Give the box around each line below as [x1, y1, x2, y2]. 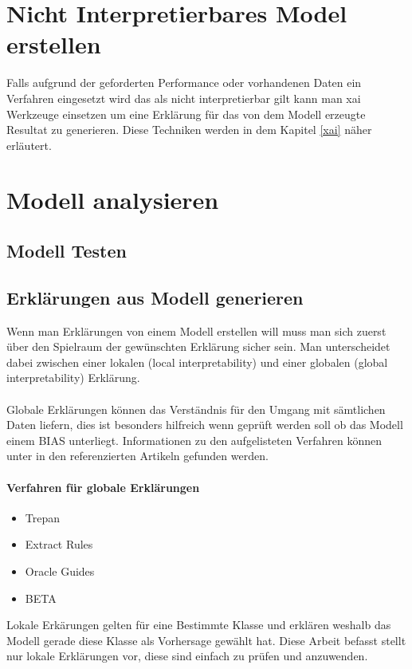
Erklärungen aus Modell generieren [6, 285, 304, 309]
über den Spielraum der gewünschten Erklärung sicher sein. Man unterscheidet [6, 338, 390, 355]
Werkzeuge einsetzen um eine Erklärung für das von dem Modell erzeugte [6, 105, 366, 122]
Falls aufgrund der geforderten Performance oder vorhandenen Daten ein [6, 74, 362, 91]
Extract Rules [25, 536, 93, 553]
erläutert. [6, 136, 52, 153]
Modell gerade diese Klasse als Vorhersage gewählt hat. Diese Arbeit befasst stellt [6, 632, 406, 648]
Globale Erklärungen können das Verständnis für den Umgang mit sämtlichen [6, 400, 386, 417]
